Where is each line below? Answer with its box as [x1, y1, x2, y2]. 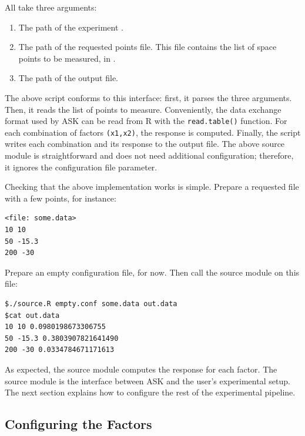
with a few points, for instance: [5, 192, 116, 204]
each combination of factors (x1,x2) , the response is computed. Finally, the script [5, 126, 301, 138]
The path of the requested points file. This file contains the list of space [18, 41, 277, 53]
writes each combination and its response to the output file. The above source [5, 137, 285, 150]
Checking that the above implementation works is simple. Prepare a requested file [5, 180, 299, 193]
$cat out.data [5, 311, 60, 320]
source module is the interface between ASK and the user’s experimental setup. [5, 374, 290, 387]
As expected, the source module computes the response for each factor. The [5, 363, 277, 375]
